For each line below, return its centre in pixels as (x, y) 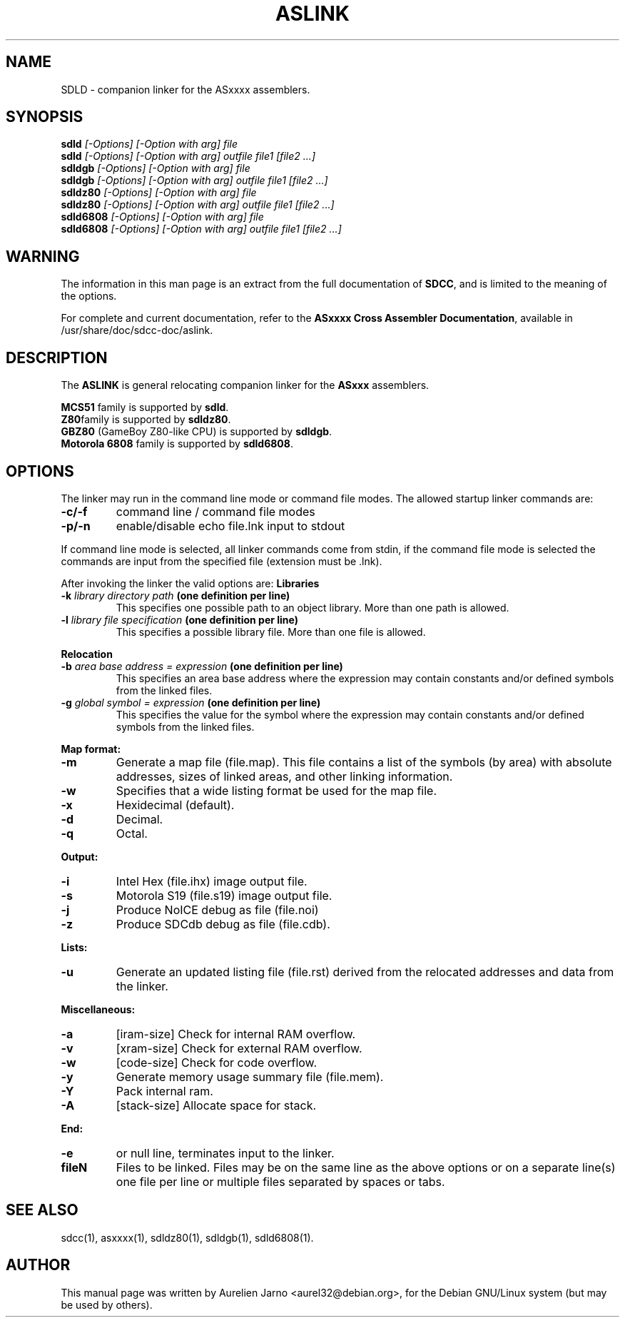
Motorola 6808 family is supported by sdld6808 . (177, 444)
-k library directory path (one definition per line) (176, 595)
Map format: (91, 749)
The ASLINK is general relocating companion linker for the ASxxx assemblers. (245, 385)
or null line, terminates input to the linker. (225, 1153)
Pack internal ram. (164, 1091)
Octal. (132, 833)
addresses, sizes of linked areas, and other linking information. (284, 776)
